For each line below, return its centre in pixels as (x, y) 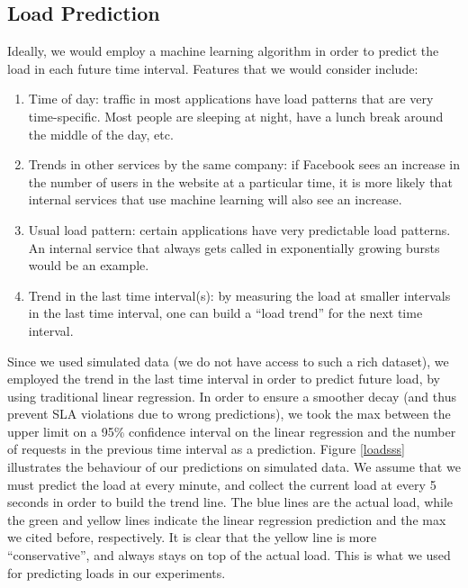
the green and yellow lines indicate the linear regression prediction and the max (227, 519)
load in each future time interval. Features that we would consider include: (213, 68)
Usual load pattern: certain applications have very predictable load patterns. (239, 229)
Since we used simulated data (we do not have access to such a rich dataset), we (228, 361)
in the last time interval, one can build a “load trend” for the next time (225, 313)
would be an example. (89, 265)
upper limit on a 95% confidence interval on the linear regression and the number (232, 431)
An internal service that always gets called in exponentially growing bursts (234, 247)
